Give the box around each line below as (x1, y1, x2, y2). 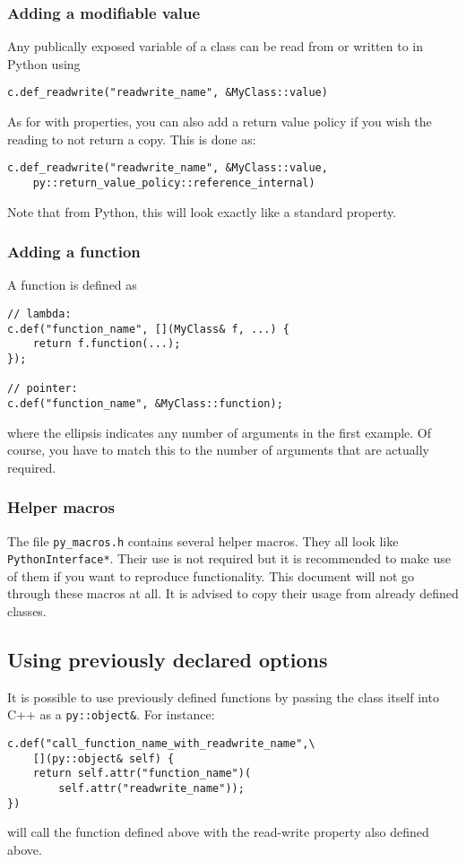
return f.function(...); (32, 337, 181, 351)
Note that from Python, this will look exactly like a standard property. (7, 202, 397, 221)
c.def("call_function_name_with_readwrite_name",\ (7, 737, 315, 751)
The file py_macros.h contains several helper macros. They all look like (7, 531, 399, 550)
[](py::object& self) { (32, 752, 175, 765)
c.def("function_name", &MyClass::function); (7, 396, 283, 410)
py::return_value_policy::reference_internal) (32, 176, 315, 189)
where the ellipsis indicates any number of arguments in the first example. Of (7, 422, 432, 441)
